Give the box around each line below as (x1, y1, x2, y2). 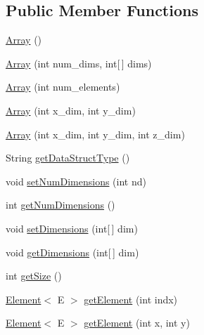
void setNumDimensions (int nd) (6, 173, 146, 188)
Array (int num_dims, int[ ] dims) (6, 55, 152, 70)
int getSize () (6, 268, 62, 283)
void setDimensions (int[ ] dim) (6, 221, 138, 235)
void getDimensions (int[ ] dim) (6, 244, 139, 259)
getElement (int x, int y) (84, 315, 190, 330)
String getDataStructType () (6, 150, 130, 165)
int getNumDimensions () (6, 197, 115, 212)
